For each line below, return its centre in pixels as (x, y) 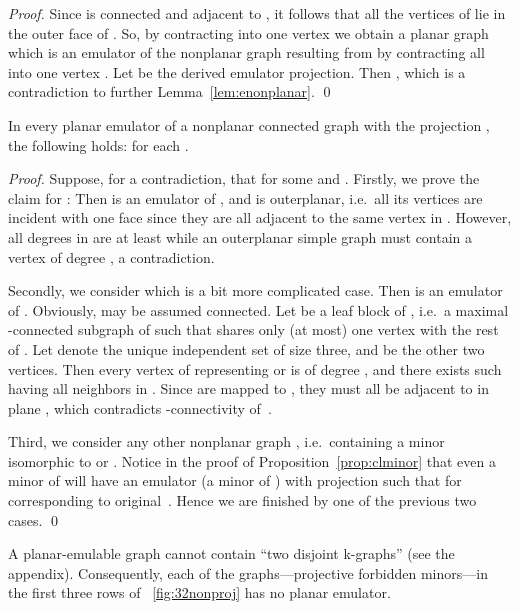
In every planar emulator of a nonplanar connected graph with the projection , (249, 124)
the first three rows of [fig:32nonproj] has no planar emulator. (199, 592)
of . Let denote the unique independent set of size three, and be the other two (246, 348)
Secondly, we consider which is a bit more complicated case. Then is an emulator (255, 290)
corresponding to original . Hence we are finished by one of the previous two (242, 500)
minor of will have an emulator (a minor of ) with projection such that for (235, 480)
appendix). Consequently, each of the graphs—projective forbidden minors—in (248, 572)
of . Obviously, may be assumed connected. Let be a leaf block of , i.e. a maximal (258, 309)
